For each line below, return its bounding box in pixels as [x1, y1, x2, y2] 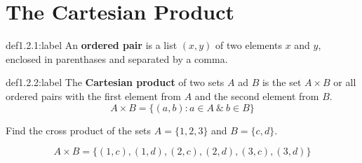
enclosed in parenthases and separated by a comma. [6, 51, 228, 66]
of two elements [215, 38, 282, 52]
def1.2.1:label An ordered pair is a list [6, 38, 177, 52]
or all [333, 75, 356, 90]
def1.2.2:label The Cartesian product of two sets [6, 75, 224, 90]
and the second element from [194, 88, 319, 103]
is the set [262, 75, 302, 90]
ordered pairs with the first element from [6, 88, 182, 103]
